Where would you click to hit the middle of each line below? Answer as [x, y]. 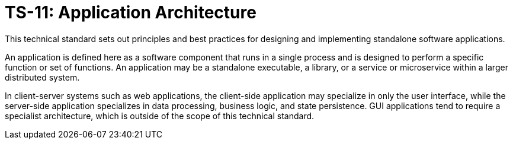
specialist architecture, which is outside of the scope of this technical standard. [160, 116]
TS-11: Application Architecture [131, 12]
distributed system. [42, 77]
